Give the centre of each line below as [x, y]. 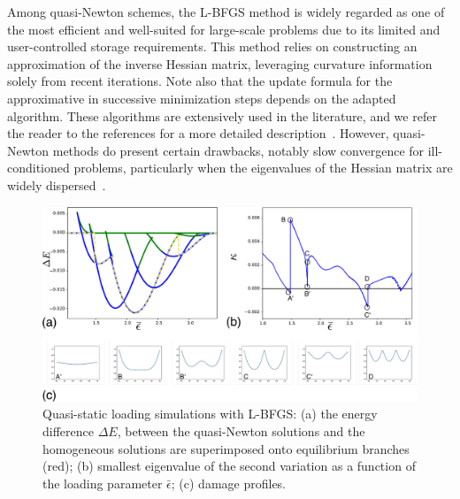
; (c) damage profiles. [229, 483]
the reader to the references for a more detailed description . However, [198, 133]
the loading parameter [103, 483]
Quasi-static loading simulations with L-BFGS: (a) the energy [210, 414]
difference [68, 431]
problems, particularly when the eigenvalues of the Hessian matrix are [263, 168]
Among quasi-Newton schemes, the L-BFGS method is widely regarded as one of [226, 12]
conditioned [38, 168]
